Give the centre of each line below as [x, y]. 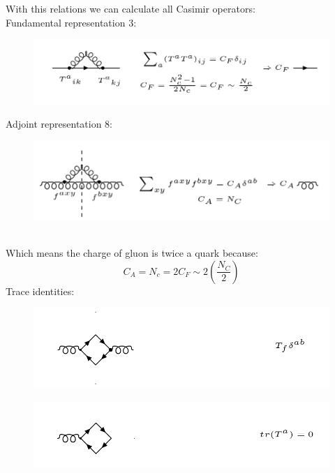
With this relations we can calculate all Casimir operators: [131, 8]
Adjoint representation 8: [59, 124]
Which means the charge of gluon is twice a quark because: [132, 253]
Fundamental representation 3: [71, 22]
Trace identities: [40, 291]
